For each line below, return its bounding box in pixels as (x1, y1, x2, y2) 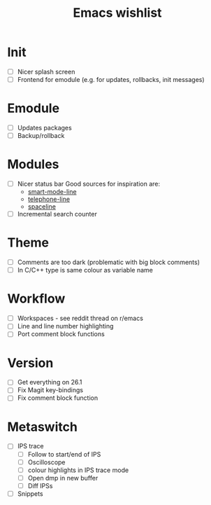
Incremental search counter (17, 210, 98, 219)
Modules (7, 156, 59, 172)
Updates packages (17, 124, 72, 132)
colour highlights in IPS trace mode (27, 466, 129, 474)
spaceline (27, 202, 56, 211)
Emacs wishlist (73, 5, 162, 21)
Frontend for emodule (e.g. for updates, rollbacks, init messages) (17, 76, 205, 83)
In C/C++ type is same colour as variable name (17, 266, 154, 275)
